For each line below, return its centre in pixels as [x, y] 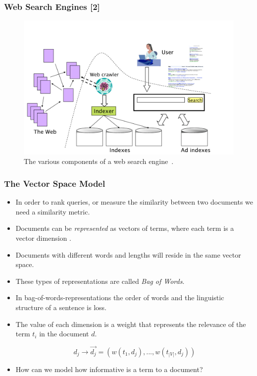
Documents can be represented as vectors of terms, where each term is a [125, 228]
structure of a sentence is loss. [61, 307]
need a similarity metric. [53, 211]
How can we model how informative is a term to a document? [109, 369]
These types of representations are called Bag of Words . [100, 281]
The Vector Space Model [55, 183]
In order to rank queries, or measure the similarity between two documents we [134, 202]
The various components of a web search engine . [99, 161]
